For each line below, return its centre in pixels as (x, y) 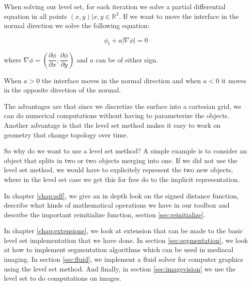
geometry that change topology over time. (66, 134)
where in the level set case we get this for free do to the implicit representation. (122, 179)
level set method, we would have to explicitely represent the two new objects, (118, 170)
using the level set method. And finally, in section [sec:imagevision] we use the (120, 268)
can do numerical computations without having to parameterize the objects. (117, 115)
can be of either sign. (127, 59)
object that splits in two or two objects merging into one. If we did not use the (121, 160)
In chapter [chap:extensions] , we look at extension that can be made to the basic (124, 231)
